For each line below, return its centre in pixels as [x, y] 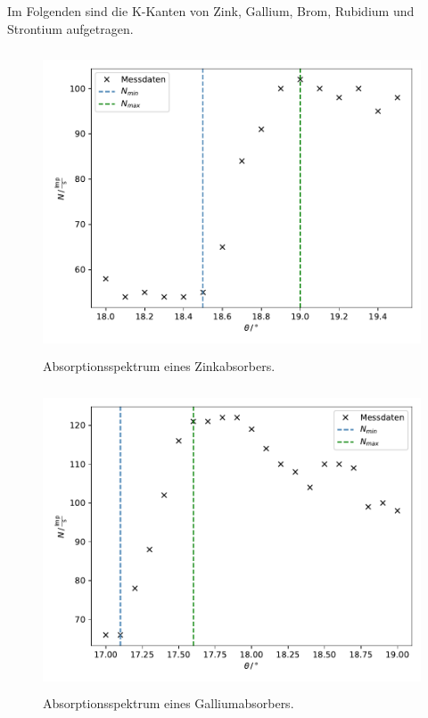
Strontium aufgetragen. [70, 28]
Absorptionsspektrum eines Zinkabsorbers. [159, 365]
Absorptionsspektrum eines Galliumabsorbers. [169, 703]
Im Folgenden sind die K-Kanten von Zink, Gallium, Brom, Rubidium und [211, 11]
